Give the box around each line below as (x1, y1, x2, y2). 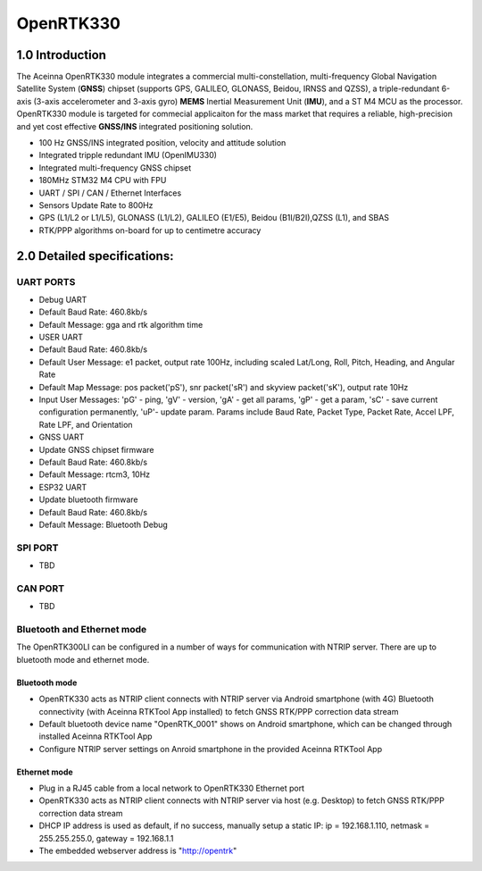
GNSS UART (38, 431, 85, 442)
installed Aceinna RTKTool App (38, 731, 153, 741)
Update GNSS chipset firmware (38, 444, 155, 455)
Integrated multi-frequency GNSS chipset (38, 162, 192, 173)
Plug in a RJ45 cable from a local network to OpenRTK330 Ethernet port (38, 783, 305, 794)
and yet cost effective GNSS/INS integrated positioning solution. (16, 121, 253, 131)
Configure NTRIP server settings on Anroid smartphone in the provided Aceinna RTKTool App (38, 743, 383, 754)
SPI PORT (16, 541, 59, 554)
